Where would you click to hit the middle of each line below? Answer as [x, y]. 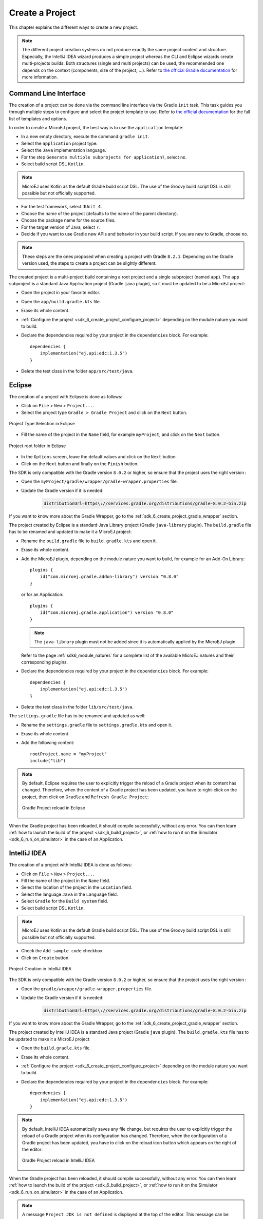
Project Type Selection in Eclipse [42, 423]
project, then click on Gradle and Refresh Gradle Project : [85, 797]
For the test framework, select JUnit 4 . [62, 207]
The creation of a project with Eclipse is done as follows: [66, 396]
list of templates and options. [38, 118]
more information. [40, 77]
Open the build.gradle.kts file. [56, 1048]
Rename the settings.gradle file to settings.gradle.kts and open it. [97, 725]
